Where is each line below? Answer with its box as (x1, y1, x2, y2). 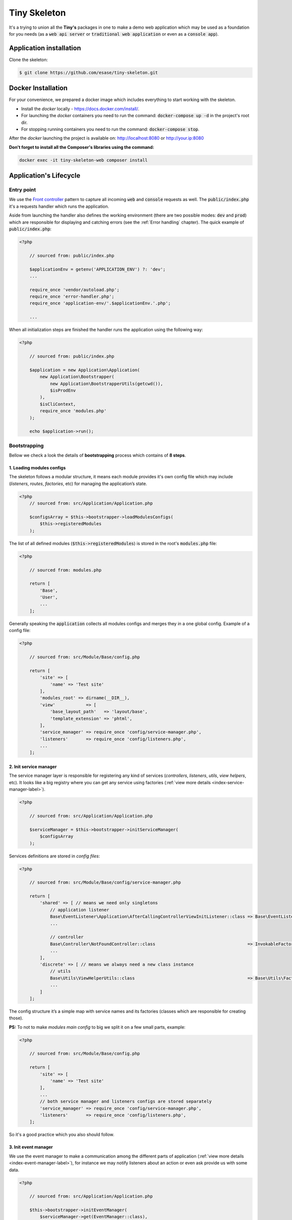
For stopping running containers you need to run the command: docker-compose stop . (21, 126, 200, 132)
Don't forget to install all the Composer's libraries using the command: (9, 144, 154, 150)
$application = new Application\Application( (29, 367, 140, 373)
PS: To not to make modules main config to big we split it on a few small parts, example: (9, 1024, 186, 1030)
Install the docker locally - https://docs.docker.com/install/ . (21, 105, 140, 112)
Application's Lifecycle (9, 171, 80, 180)
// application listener (50, 907, 109, 913)
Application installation (9, 44, 81, 52)
